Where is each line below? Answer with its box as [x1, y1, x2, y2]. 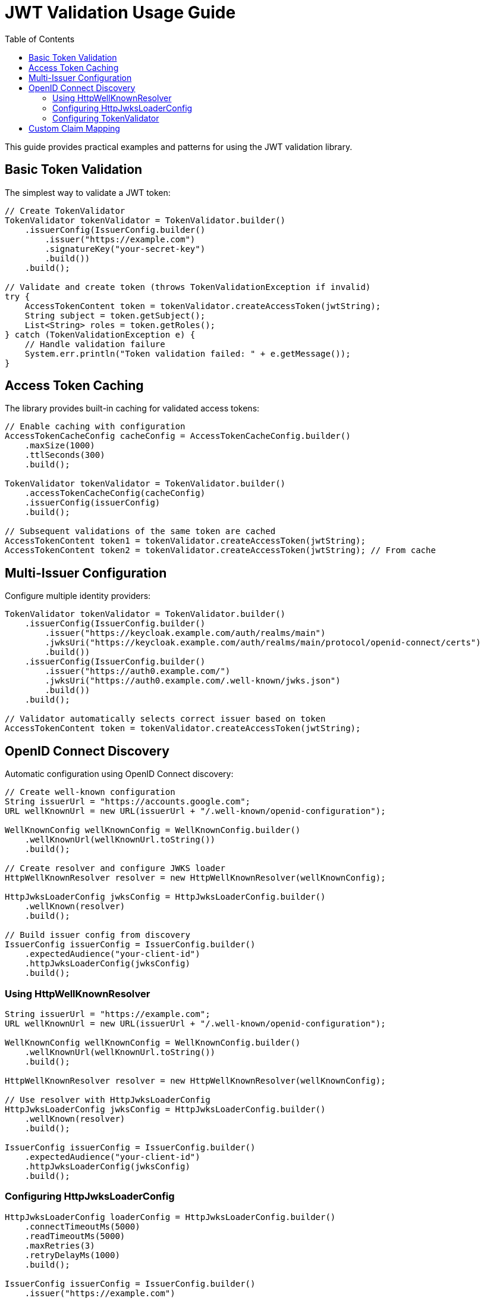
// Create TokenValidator [5, 205, 125, 216]
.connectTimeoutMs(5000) [24, 1221, 140, 1231]
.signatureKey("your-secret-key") [45, 244, 206, 254]
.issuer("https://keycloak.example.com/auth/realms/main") [45, 628, 326, 638]
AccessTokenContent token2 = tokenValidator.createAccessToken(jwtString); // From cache [5, 545, 436, 556]
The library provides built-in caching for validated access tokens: [5, 403, 260, 414]
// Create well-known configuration [5, 787, 175, 797]
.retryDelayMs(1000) [24, 1250, 120, 1260]
